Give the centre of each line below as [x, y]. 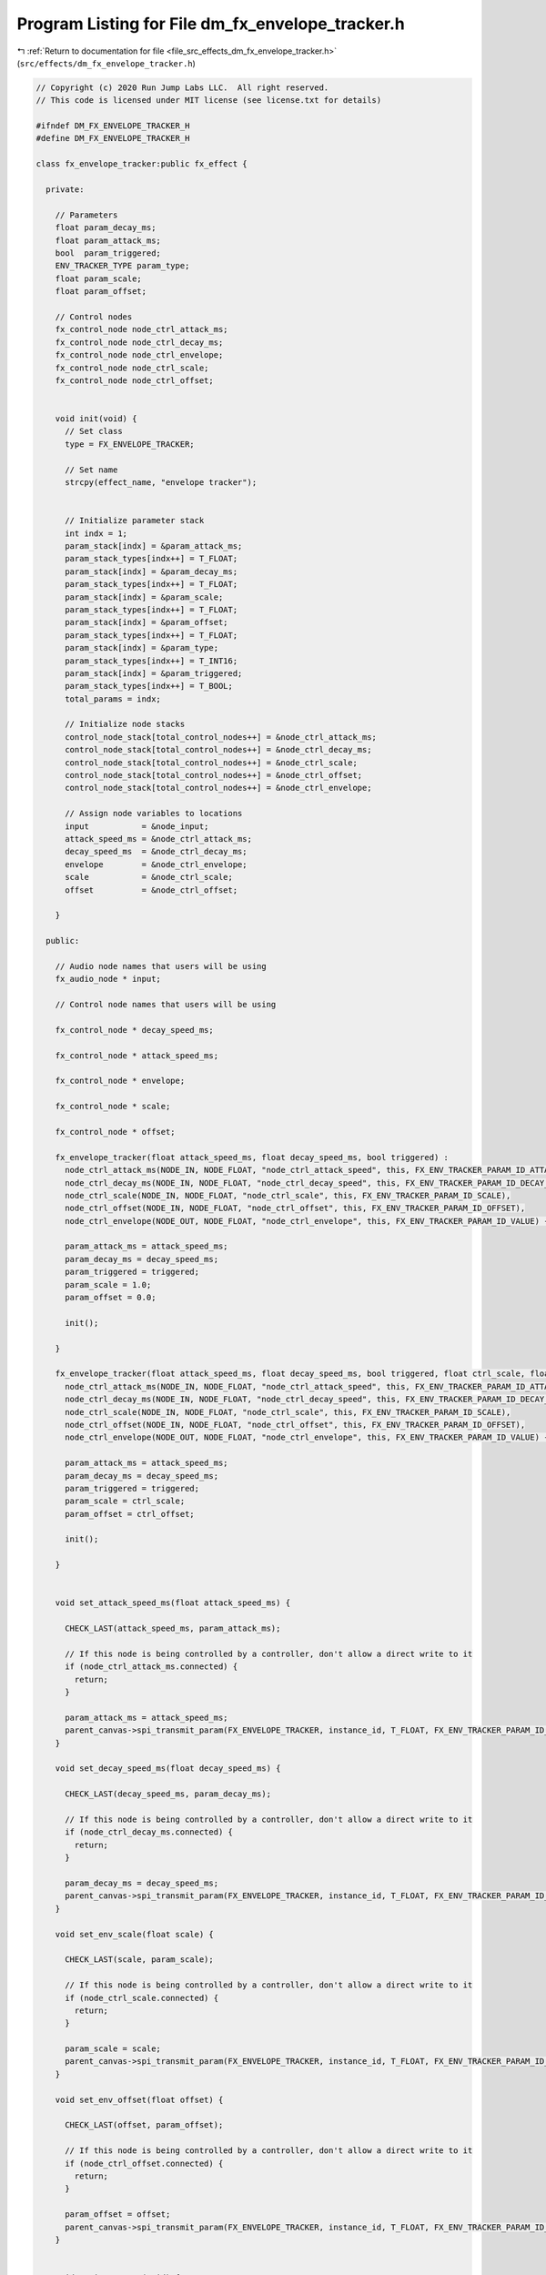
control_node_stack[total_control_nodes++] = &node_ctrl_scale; [212, 763]
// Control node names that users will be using [166, 1005]
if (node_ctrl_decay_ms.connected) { [149, 1832]
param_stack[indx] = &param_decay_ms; [152, 571]
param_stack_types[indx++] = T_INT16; [152, 661]
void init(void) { [96, 419]
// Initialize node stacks [125, 724]
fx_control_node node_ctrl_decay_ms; [139, 342]
